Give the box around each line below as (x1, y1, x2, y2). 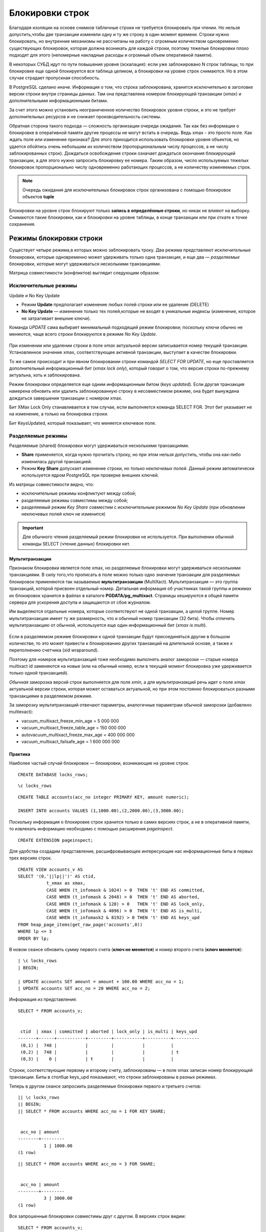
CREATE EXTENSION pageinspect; (18, 837, 94, 843)
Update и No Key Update (9, 292, 60, 298)
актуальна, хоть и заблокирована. (9, 372, 81, 378)
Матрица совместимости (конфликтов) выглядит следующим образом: (9, 270, 160, 276)
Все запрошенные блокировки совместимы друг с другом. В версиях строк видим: (9, 1213, 186, 1219)
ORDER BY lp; (18, 935, 49, 941)
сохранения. (9, 221, 35, 227)
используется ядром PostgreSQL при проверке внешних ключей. (21, 472, 159, 478)
